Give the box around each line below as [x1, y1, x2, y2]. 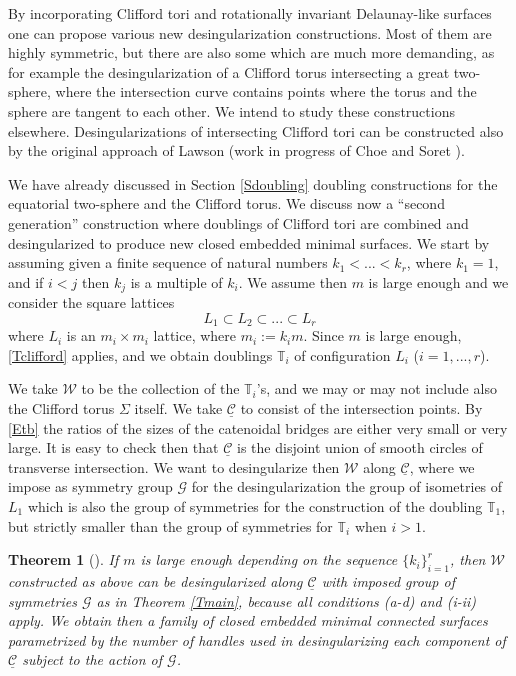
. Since [303, 325, 344, 346]
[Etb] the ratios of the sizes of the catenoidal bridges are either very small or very [8, 417, 508, 438]
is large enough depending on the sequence [140, 549, 398, 570]
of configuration [294, 344, 391, 365]
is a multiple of [130, 271, 223, 292]
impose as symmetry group [8, 476, 173, 497]
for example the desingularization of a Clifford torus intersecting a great [8, 61, 450, 82]
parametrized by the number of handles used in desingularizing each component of [8, 629, 506, 650]
